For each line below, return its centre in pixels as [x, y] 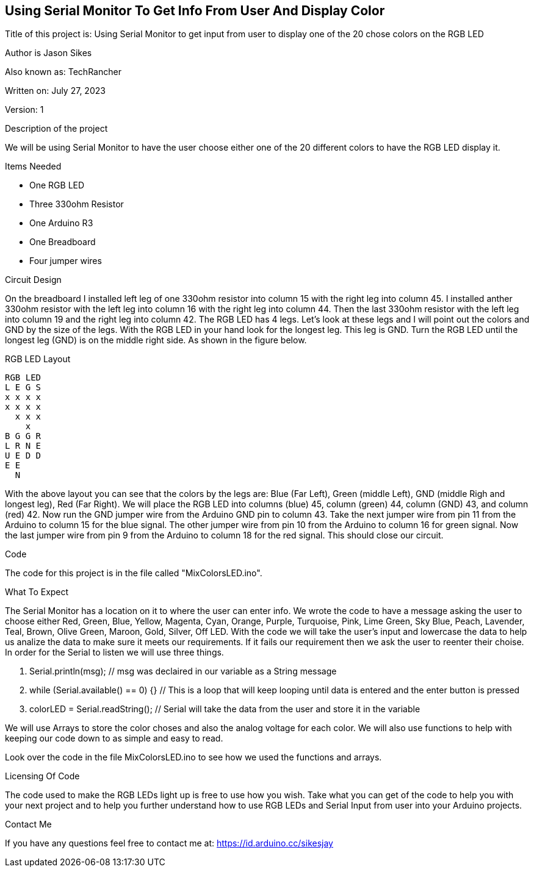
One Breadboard [63, 242]
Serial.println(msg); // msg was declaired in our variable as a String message [183, 671]
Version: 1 [24, 110]
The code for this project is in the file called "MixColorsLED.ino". [134, 573]
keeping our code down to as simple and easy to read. [114, 738]
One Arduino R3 [61, 223]
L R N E [23, 446]
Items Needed [33, 166]
